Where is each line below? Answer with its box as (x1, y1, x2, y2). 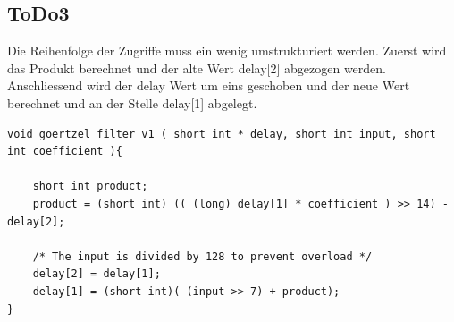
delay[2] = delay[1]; (32, 267, 161, 281)
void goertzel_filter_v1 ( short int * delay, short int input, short (7, 127, 436, 140)
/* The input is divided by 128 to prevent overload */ (32, 250, 373, 263)
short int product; (32, 180, 148, 193)
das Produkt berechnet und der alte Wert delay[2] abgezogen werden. (7, 58, 386, 77)
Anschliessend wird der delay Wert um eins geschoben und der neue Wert (7, 76, 410, 95)
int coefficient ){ (7, 145, 122, 158)
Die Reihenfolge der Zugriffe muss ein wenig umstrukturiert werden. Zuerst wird (7, 41, 447, 60)
